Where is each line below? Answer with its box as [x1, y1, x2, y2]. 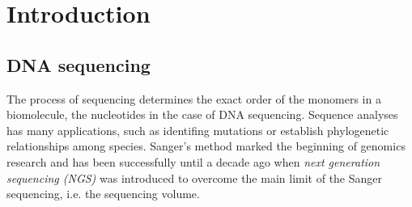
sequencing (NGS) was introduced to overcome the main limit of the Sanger [6, 169, 383, 186]
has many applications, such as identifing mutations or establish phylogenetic [6, 121, 389, 138]
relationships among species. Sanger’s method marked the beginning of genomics [6, 137, 406, 154]
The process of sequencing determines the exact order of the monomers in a [6, 90, 381, 107]
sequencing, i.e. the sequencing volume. [6, 185, 200, 202]
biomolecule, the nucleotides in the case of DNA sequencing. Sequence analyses [6, 106, 398, 123]
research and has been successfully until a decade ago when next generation [6, 153, 380, 170]
